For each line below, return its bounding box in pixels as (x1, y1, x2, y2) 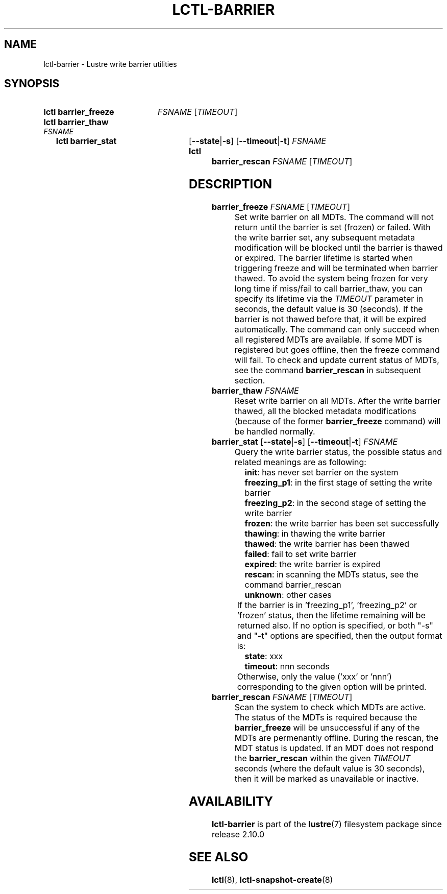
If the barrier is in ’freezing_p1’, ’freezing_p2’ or (237, 600, 417, 611)
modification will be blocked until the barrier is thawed (234, 243, 443, 253)
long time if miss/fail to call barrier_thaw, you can (234, 283, 423, 294)
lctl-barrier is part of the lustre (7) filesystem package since (211, 819, 442, 830)
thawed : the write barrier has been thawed (244, 539, 409, 549)
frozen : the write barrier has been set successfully (244, 518, 439, 529)
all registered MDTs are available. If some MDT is (234, 334, 422, 345)
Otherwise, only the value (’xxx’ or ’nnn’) (237, 671, 392, 682)
